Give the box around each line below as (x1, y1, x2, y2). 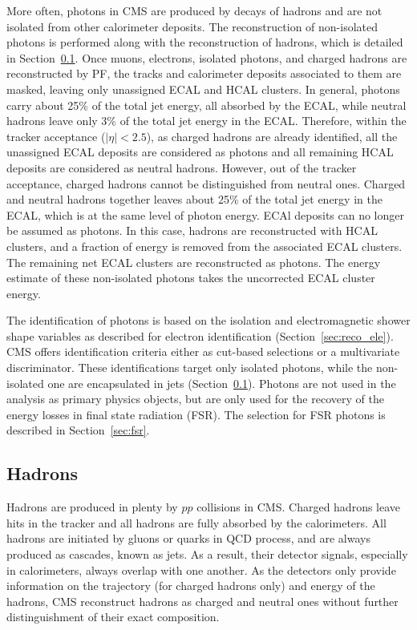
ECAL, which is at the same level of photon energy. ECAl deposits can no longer (6, 206, 405, 223)
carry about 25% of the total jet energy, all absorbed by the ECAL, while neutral (6, 96, 407, 113)
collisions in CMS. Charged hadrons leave (196, 499, 401, 515)
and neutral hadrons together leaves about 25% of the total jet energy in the (6, 191, 383, 208)
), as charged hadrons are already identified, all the (146, 127, 398, 144)
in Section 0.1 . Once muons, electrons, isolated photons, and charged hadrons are (6, 49, 407, 66)
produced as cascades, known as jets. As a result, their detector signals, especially (6, 546, 408, 563)
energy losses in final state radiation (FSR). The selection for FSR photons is (6, 406, 386, 422)
